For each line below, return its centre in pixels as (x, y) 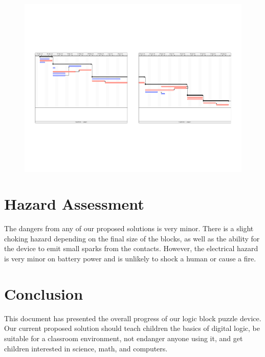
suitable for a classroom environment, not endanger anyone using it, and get (124, 338)
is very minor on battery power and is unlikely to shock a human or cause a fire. (130, 259)
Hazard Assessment (74, 204)
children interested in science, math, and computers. (86, 348)
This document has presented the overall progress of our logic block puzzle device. (133, 318)
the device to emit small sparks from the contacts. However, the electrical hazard (131, 248)
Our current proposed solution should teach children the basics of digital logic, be (132, 328)
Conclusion (44, 293)
